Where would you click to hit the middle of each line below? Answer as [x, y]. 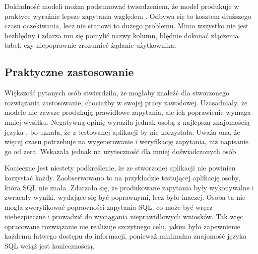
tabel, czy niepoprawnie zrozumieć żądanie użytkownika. [90, 45]
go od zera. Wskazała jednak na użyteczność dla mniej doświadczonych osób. [121, 151]
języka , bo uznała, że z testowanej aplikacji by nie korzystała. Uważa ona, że [122, 131]
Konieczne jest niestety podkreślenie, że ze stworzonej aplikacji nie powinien [120, 168]
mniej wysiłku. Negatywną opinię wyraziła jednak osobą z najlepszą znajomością [127, 122]
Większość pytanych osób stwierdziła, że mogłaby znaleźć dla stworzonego [117, 93]
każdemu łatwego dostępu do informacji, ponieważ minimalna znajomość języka [126, 236]
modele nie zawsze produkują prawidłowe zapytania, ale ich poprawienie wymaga [128, 112]
